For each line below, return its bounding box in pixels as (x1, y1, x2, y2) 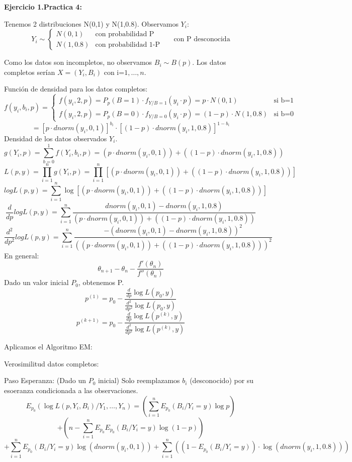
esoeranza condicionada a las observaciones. (4, 385, 138, 395)
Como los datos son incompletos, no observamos (4, 57, 152, 67)
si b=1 (274, 97, 294, 105)
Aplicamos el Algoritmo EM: (4, 341, 93, 352)
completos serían (4, 66, 55, 77)
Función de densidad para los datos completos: (4, 83, 148, 94)
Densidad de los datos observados (4, 133, 107, 144)
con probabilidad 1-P (95, 41, 160, 48)
